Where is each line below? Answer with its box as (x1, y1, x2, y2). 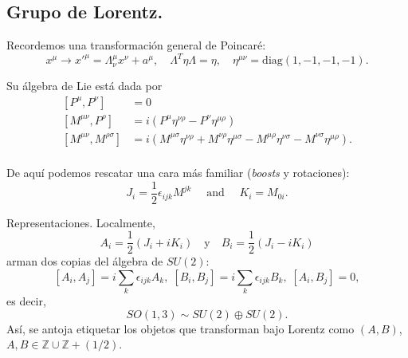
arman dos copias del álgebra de (6, 253, 163, 269)
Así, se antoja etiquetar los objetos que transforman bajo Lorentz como (6, 320, 355, 336)
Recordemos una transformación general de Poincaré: (6, 37, 266, 53)
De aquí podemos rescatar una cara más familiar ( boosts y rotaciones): (6, 164, 350, 181)
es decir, (6, 293, 46, 309)
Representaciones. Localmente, (6, 214, 155, 230)
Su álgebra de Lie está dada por (6, 77, 163, 94)
